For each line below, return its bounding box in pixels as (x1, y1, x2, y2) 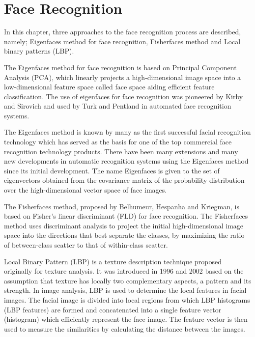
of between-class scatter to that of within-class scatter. (4, 240, 168, 250)
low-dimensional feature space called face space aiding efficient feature (4, 82, 215, 92)
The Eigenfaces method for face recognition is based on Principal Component (4, 62, 237, 72)
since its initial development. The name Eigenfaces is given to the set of (4, 165, 220, 175)
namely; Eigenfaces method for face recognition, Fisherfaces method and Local (4, 36, 241, 46)
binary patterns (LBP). (4, 46, 74, 56)
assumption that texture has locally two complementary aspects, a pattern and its (4, 275, 252, 285)
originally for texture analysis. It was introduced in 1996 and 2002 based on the (4, 266, 244, 276)
